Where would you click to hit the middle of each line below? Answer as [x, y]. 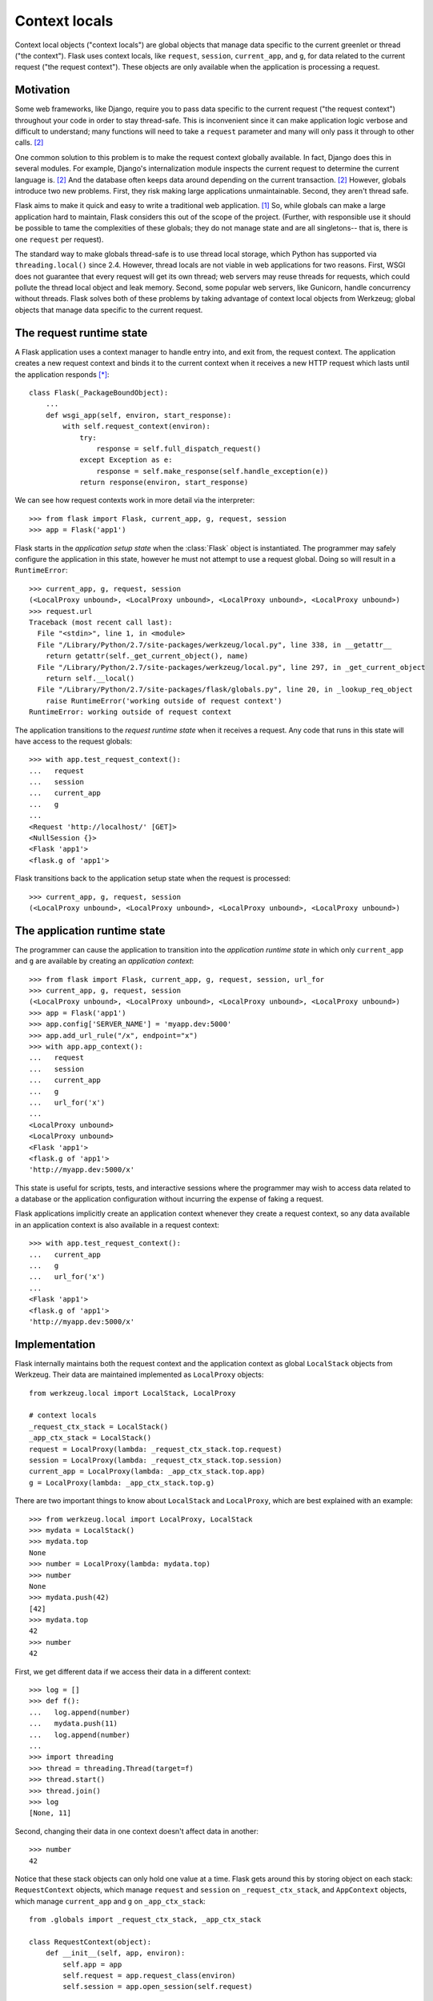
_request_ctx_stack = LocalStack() [99, 1426]
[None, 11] [50, 1813]
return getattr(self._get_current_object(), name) [147, 656]
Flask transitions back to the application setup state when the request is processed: [153, 878]
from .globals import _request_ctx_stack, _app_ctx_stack [145, 1920]
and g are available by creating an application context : [104, 961]
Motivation [42, 90]
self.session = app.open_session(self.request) [158, 1987]
